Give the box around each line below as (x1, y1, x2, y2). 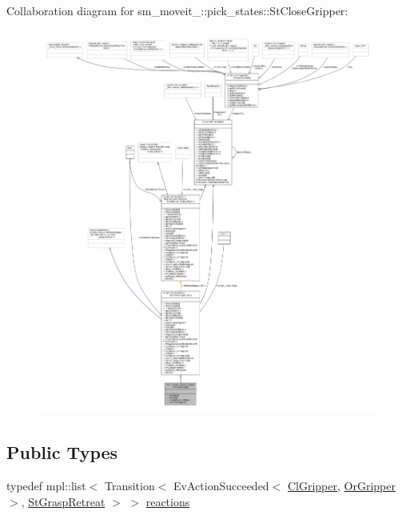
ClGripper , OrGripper (287, 477, 396, 494)
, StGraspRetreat (21, 493, 105, 509)
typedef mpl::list (6, 477, 86, 494)
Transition (104, 477, 155, 494)
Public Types (6, 440, 118, 465)
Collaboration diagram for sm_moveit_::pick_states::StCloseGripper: (6, 2, 348, 18)
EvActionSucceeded (173, 477, 269, 494)
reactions (145, 493, 190, 509)
